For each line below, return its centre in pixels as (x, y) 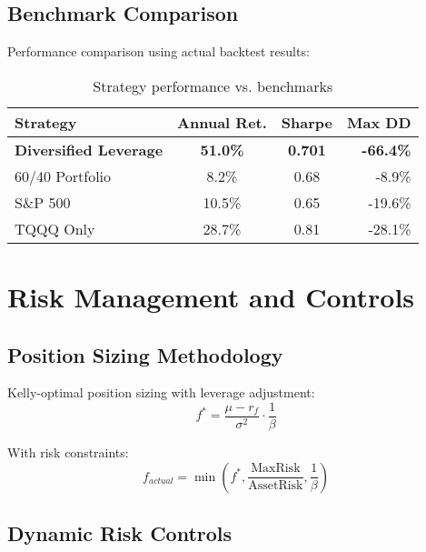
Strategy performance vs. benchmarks (213, 85)
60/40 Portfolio (63, 176)
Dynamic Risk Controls (120, 533)
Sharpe (307, 122)
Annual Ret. (222, 122)
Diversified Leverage (89, 149)
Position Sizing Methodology (145, 354)
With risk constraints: (68, 452)
